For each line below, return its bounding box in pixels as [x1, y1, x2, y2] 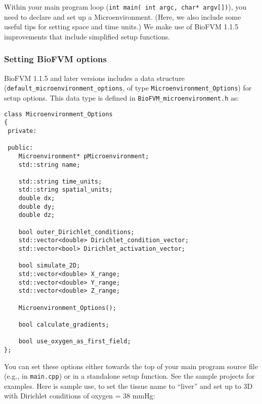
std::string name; [18, 161, 80, 168]
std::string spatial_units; [18, 186, 113, 194]
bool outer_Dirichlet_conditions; [18, 228, 135, 236]
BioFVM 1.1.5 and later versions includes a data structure [4, 72, 185, 83]
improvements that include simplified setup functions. [4, 31, 170, 41]
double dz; [18, 211, 55, 219]
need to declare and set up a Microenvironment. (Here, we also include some [4, 11, 241, 22]
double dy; [18, 203, 55, 210]
